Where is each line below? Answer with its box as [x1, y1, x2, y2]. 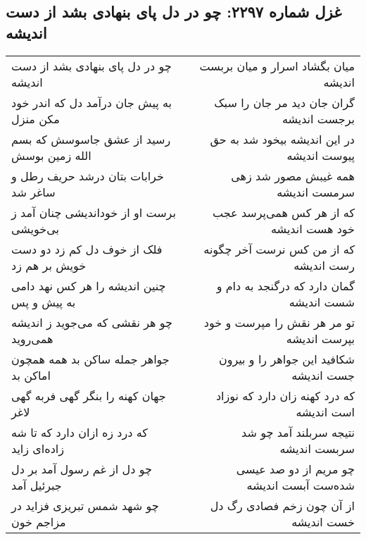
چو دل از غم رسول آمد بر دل [11, 460, 152, 477]
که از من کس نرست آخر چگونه [203, 240, 355, 257]
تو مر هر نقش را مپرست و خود [203, 314, 355, 330]
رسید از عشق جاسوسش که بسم [11, 130, 171, 147]
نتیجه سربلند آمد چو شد [241, 423, 355, 440]
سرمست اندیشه [277, 183, 355, 200]
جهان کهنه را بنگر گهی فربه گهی [11, 387, 166, 404]
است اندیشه [296, 403, 355, 420]
